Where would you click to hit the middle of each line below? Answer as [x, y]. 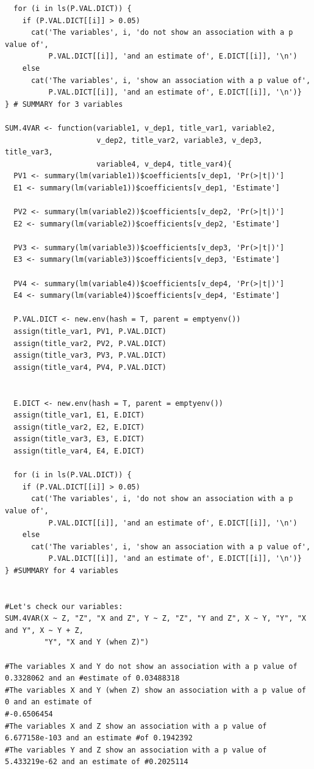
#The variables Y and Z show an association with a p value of [136, 750]
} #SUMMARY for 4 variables [62, 570]
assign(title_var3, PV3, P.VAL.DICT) [90, 356]
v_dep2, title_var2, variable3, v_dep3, [180, 140]
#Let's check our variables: [64, 606]
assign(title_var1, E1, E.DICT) [79, 415]
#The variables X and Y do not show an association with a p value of [151, 666]
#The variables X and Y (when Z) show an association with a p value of [155, 690]
